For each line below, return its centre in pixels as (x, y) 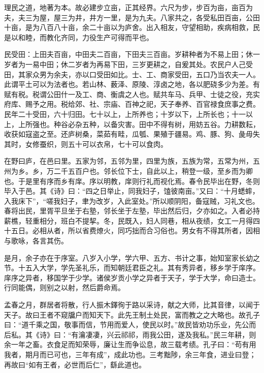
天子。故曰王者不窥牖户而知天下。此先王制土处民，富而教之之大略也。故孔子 (132, 314)
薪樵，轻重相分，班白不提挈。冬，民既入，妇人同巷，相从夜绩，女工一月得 (128, 220)
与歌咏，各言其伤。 (36, 241)
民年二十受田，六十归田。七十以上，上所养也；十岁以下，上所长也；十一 (125, 114)
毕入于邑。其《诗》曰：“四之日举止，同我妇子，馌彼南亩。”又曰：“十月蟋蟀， (132, 191)
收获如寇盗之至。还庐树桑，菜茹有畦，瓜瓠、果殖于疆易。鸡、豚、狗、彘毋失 (132, 134)
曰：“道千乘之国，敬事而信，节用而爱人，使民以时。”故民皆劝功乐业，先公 (127, 324)
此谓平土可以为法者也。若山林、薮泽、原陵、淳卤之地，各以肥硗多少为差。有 (132, 84)
